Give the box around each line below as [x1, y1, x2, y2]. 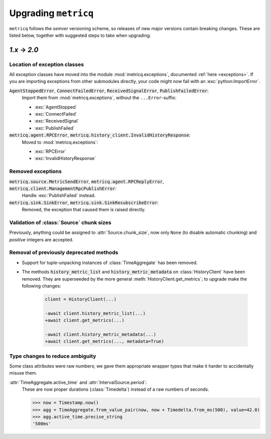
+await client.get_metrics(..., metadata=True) [45, 338, 164, 344]
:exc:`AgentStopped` [34, 104, 77, 110]
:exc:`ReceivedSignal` [34, 118, 79, 124]
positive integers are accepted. [9, 236, 74, 242]
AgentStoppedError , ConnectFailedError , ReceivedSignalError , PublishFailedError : [9, 87, 209, 94]
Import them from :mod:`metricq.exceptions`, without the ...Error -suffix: [22, 95, 177, 101]
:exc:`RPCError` [34, 148, 67, 154]
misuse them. [9, 370, 38, 376]
